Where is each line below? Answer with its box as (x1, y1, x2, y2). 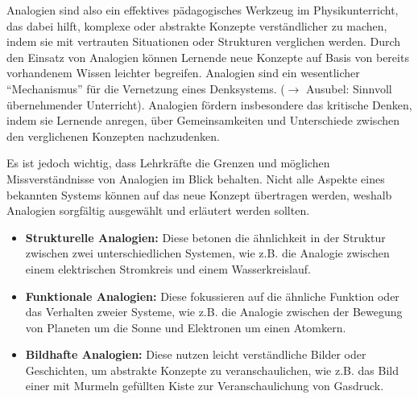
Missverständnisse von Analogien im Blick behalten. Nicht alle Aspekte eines (6, 170, 385, 187)
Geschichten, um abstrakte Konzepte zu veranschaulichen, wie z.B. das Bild (25, 361, 399, 378)
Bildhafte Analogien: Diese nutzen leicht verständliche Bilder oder (25, 346, 366, 363)
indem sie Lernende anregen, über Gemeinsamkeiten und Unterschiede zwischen (6, 112, 399, 129)
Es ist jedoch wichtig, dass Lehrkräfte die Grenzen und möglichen (6, 154, 330, 171)
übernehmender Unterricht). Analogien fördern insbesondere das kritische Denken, (6, 96, 412, 113)
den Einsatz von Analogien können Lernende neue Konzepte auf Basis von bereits (6, 48, 409, 65)
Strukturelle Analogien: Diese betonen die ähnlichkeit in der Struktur (25, 228, 386, 245)
